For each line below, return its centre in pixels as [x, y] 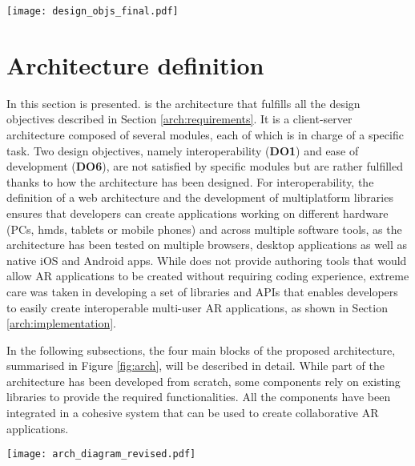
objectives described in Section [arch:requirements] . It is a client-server [179, 119]
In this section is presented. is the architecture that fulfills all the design [183, 103]
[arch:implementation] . [61, 323]
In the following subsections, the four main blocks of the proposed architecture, [201, 349]
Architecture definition [135, 64]
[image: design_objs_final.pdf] [93, 11]
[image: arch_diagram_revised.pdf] [101, 454]
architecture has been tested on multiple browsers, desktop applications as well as [207, 245]
